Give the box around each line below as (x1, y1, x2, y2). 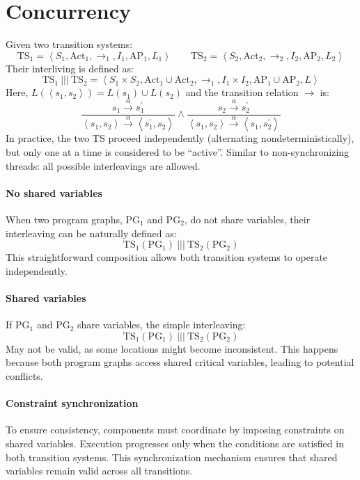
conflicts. (6, 368, 43, 383)
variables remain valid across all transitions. (6, 463, 193, 478)
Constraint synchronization (6, 396, 139, 410)
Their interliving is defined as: (6, 61, 134, 75)
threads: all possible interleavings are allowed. (6, 158, 201, 173)
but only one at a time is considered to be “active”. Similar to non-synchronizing (6, 145, 350, 159)
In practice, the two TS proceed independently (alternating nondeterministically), (6, 131, 354, 145)
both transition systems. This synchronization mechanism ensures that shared (6, 449, 338, 464)
